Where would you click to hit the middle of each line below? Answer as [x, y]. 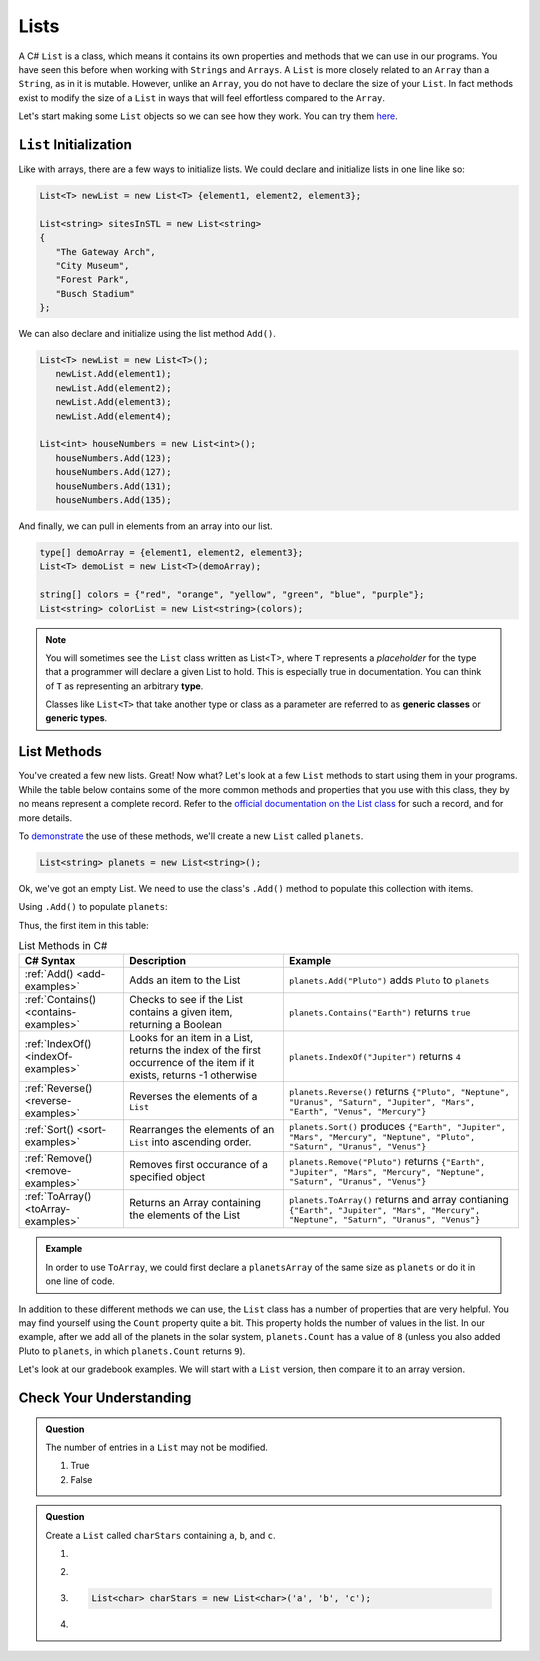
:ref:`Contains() [60, 1000]
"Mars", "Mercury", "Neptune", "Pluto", [382, 1137]
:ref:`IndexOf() [58, 1044]
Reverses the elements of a [193, 1096]
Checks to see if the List [186, 1000]
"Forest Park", [92, 279]
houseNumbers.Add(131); [113, 486]
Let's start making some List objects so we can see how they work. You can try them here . [208, 116]
